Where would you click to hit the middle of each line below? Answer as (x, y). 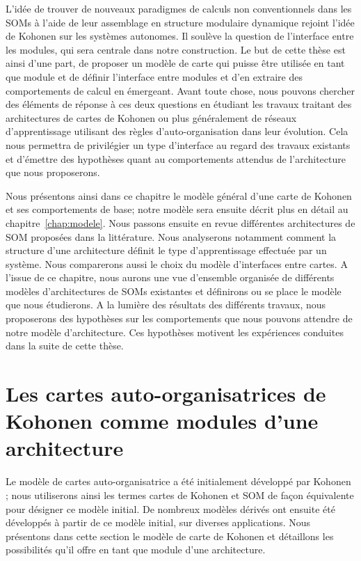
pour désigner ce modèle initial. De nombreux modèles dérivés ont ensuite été (170, 508)
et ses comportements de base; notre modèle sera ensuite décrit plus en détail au (177, 209)
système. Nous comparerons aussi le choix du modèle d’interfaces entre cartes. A (177, 263)
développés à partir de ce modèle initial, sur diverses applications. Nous (158, 522)
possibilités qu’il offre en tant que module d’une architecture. (136, 550)
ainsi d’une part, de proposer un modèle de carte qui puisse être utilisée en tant (175, 63)
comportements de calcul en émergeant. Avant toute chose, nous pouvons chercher (180, 90)
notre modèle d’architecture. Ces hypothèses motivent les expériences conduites (175, 332)
